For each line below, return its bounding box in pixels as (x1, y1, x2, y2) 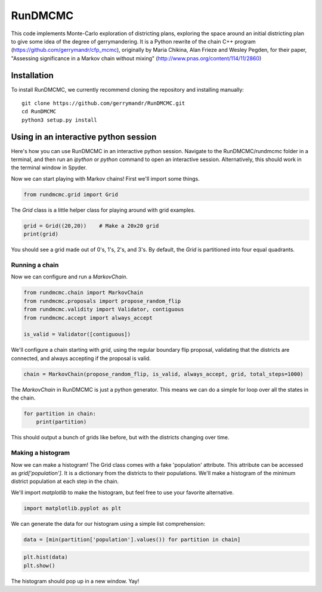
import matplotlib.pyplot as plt (23, 504, 122, 512)
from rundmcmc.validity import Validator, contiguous (23, 306, 184, 313)
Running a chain (11, 261, 59, 269)
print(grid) (23, 231, 59, 238)
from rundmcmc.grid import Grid (23, 191, 119, 198)
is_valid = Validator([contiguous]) (23, 331, 131, 338)
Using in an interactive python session (11, 132, 157, 142)
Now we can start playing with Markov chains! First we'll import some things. (11, 175, 200, 182)
